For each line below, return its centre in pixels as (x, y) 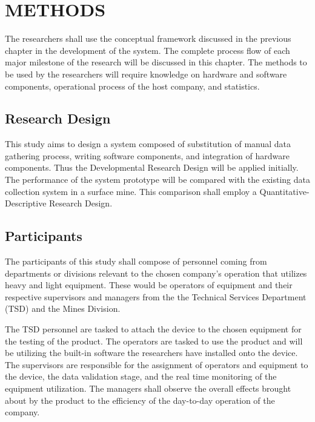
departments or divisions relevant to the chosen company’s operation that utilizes (156, 273)
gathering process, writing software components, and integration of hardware (147, 155)
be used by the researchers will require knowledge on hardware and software (146, 74)
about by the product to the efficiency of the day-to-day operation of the (140, 400)
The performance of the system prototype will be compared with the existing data (157, 180)
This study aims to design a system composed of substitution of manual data (148, 144)
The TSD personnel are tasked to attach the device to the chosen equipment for (153, 329)
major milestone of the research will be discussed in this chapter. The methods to (156, 62)
